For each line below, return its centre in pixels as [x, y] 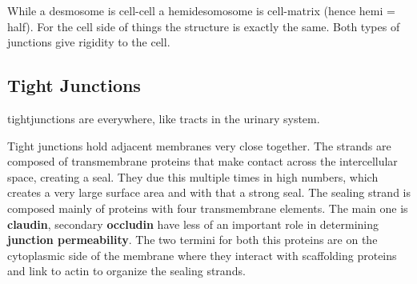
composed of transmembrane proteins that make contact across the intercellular [202, 161]
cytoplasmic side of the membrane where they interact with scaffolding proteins [202, 255]
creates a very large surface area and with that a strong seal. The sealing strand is [209, 192]
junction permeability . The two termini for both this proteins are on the [192, 240]
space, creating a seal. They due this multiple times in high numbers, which [193, 176]
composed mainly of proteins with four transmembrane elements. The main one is [208, 208]
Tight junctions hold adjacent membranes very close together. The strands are [199, 145]
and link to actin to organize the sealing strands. [126, 271]
